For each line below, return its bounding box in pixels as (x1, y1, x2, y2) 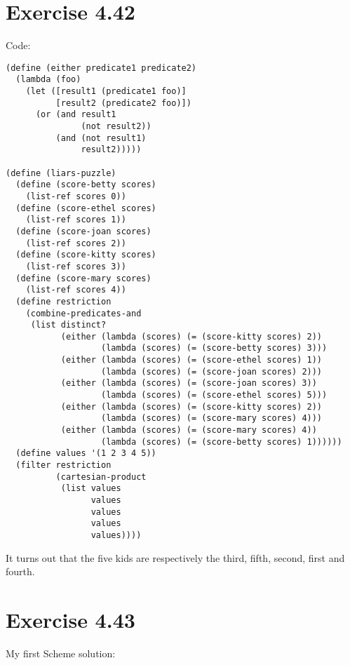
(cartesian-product (55, 471, 147, 482)
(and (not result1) (55, 133, 147, 143)
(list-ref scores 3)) (25, 261, 126, 271)
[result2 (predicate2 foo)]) (55, 98, 191, 108)
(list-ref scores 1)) (25, 215, 126, 225)
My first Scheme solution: (6, 645, 116, 660)
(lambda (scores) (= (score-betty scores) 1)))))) (101, 436, 342, 447)
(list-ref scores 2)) (25, 238, 126, 248)
